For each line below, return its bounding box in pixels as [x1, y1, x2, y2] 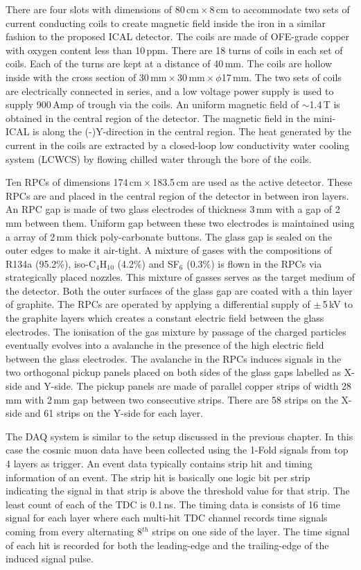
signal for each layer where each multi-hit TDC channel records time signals [6, 510, 328, 525]
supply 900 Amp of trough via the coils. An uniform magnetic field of [6, 97, 299, 112]
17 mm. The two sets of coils [221, 69, 342, 84]
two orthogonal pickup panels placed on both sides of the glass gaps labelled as [6, 365, 341, 379]
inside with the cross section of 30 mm [6, 69, 167, 84]
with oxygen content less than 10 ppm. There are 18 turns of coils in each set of [6, 42, 343, 57]
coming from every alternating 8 [6, 524, 142, 538]
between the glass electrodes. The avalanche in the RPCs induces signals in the [6, 351, 342, 365]
